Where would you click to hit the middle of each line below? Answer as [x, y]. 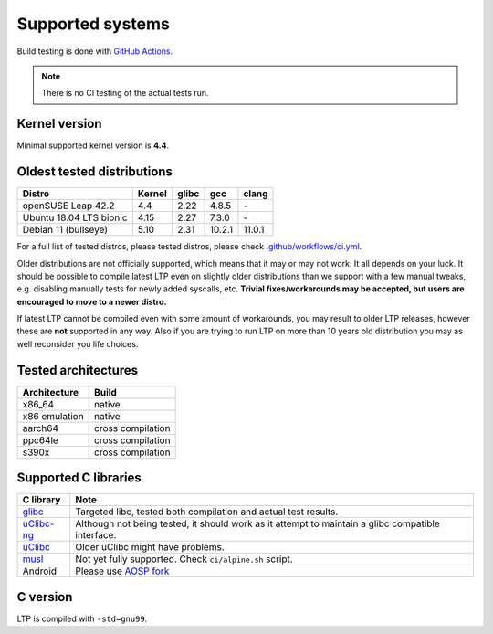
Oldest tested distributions [95, 172]
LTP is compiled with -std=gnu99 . [82, 618]
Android [40, 571]
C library [42, 500]
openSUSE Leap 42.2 [68, 206]
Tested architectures [78, 370]
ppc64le [40, 440]
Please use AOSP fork [122, 571]
